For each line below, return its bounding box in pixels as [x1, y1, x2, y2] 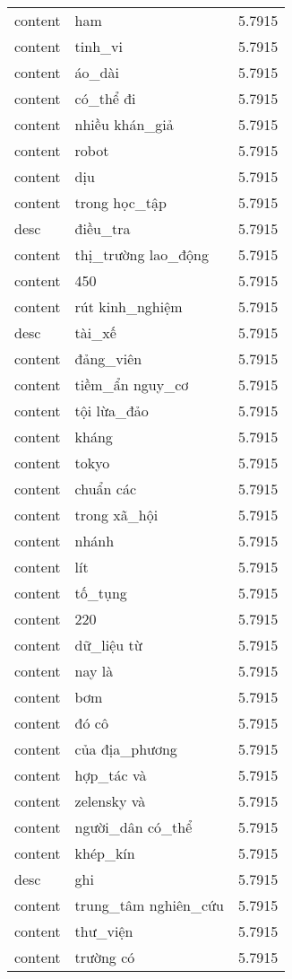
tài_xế [74, 322, 116, 343]
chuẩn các [74, 478, 136, 499]
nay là [74, 660, 114, 681]
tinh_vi [74, 36, 123, 57]
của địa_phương [74, 739, 177, 759]
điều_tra [74, 218, 131, 239]
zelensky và [74, 791, 146, 811]
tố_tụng [74, 582, 127, 603]
